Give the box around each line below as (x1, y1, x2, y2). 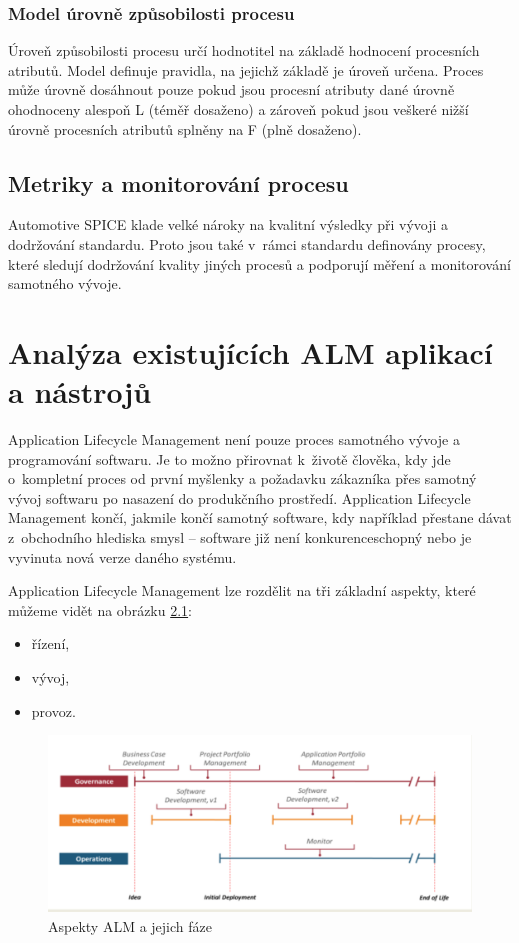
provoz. (31, 700, 76, 721)
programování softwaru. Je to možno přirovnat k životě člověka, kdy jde (8, 448, 451, 469)
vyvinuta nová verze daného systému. (8, 546, 237, 567)
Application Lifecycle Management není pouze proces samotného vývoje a (8, 429, 460, 450)
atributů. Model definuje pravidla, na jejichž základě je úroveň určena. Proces (8, 59, 484, 80)
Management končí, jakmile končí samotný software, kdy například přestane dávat (8, 507, 512, 528)
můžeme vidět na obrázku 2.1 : (8, 599, 193, 620)
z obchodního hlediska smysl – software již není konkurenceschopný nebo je (8, 527, 472, 548)
